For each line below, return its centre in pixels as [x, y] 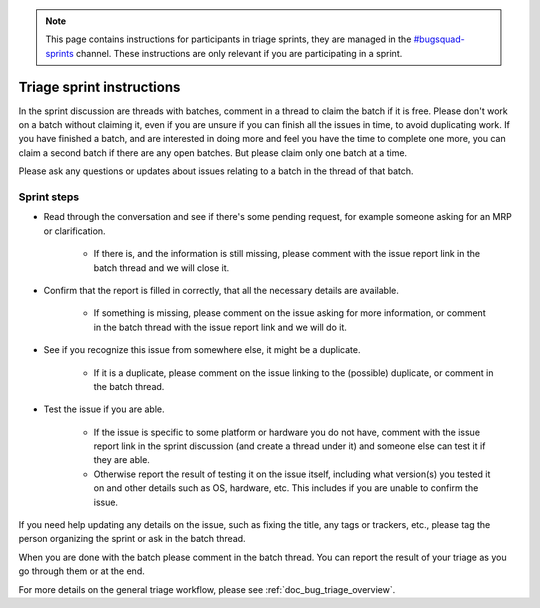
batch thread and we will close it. [161, 267]
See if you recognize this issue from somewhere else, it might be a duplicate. [202, 350]
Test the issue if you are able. [104, 409]
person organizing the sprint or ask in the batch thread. [132, 539]
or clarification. [74, 231]
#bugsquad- [439, 39]
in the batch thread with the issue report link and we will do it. [220, 327]
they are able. [121, 460]
